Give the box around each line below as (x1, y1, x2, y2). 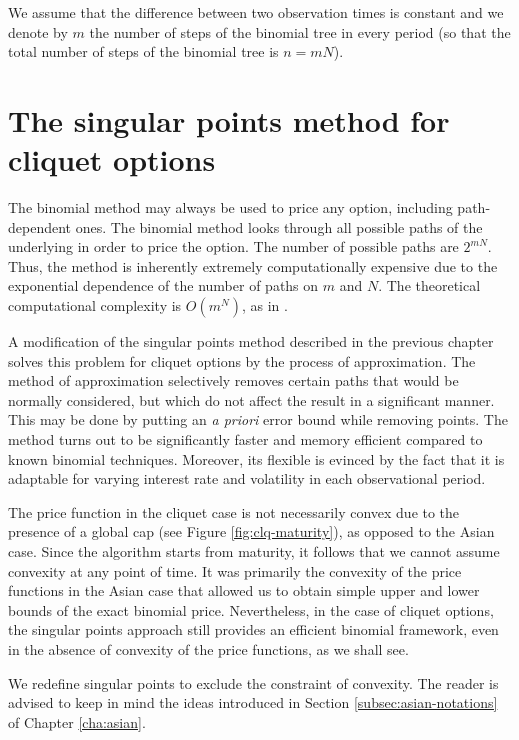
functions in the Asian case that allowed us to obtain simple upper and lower (8, 580, 480, 601)
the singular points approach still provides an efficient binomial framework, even (8, 619, 499, 640)
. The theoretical (378, 275, 481, 296)
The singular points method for (8, 99, 450, 140)
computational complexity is (8, 295, 182, 316)
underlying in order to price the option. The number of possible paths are (8, 236, 459, 257)
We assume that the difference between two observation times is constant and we (8, 2, 504, 22)
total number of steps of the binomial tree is (8, 41, 279, 62)
